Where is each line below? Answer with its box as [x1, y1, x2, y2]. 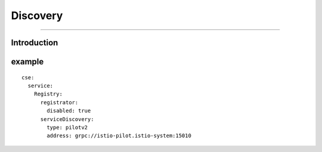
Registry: [33, 91, 63, 98]
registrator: [40, 99, 79, 106]
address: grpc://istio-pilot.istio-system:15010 [47, 132, 192, 139]
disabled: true [47, 107, 91, 114]
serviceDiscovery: [40, 116, 94, 122]
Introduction [11, 38, 58, 48]
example [11, 57, 44, 67]
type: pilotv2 [47, 124, 88, 131]
